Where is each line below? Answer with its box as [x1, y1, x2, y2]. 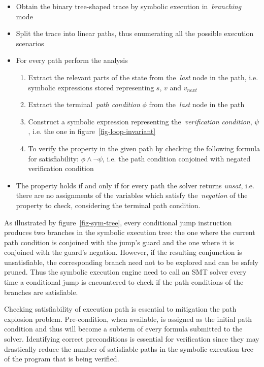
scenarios [16, 38, 44, 48]
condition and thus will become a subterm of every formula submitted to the [4, 323, 243, 334]
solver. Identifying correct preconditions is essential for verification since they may [4, 333, 259, 344]
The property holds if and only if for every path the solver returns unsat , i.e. [16, 180, 254, 190]
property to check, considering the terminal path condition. [16, 199, 201, 210]
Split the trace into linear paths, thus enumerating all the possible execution [16, 28, 254, 39]
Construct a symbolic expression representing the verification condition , [28, 116, 252, 126]
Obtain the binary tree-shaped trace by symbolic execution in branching [16, 1, 242, 11]
